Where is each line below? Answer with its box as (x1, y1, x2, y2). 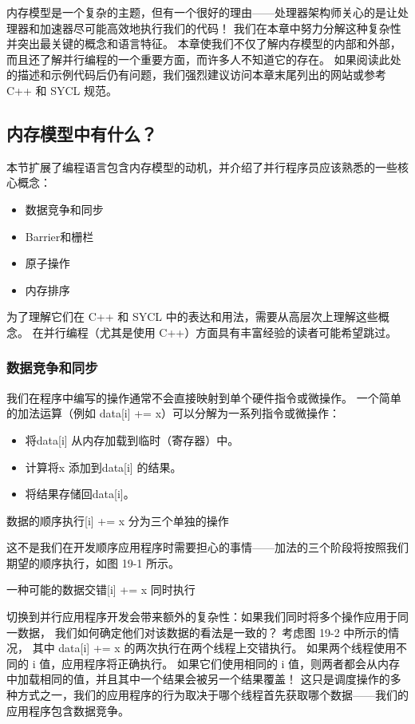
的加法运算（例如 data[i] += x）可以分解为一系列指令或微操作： (6, 405, 341, 421)
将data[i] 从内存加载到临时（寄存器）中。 (25, 431, 239, 448)
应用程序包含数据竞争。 (6, 702, 129, 718)
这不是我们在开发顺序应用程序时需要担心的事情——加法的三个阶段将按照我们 (6, 539, 409, 556)
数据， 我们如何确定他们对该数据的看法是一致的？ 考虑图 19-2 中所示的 (17, 623, 389, 640)
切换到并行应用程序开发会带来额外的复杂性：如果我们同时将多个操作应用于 (6, 608, 397, 625)
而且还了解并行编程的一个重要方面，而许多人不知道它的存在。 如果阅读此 (6, 50, 390, 67)
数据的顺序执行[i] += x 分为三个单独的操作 (6, 512, 229, 528)
